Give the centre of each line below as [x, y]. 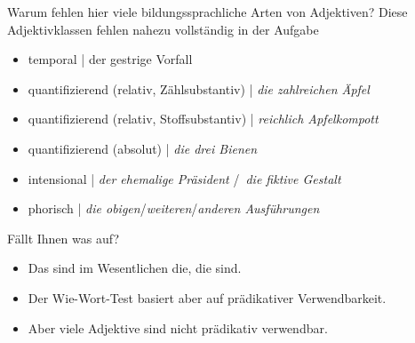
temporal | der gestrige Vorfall [110, 59]
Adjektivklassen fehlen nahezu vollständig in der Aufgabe [163, 29]
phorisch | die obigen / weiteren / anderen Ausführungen [174, 208]
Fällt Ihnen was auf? [63, 238]
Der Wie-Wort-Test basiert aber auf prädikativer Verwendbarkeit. [207, 297]
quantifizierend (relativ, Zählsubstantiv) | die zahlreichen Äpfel [199, 88]
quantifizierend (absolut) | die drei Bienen [143, 148]
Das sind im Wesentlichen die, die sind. [135, 268]
